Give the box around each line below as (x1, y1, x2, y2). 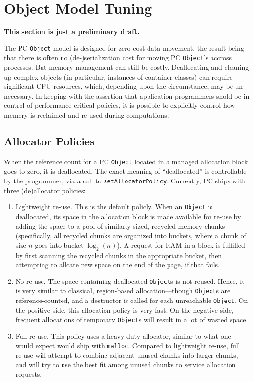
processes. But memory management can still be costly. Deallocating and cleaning (4, 62, 249, 72)
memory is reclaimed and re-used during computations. (4, 110, 169, 120)
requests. (15, 369, 42, 379)
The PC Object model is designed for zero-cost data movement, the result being (4, 42, 244, 53)
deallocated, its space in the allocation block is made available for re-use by (15, 211, 241, 221)
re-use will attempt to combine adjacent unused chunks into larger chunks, (15, 350, 238, 360)
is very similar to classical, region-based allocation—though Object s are (15, 285, 231, 296)
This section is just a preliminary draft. (4, 26, 140, 37)
